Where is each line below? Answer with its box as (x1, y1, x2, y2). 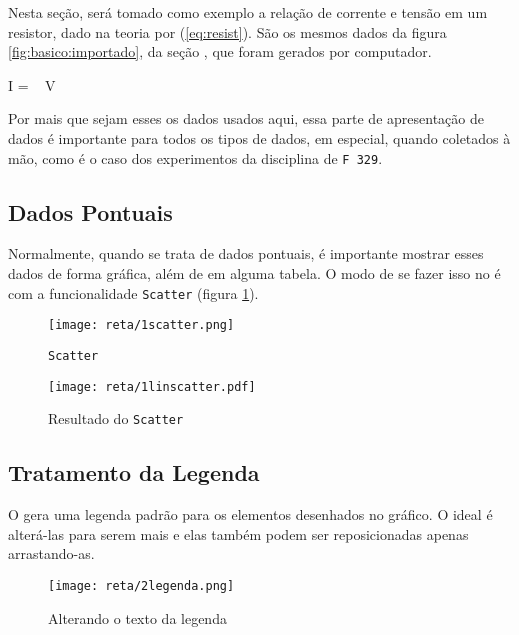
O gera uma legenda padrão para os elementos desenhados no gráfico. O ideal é (8, 504, 493, 525)
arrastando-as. (8, 543, 95, 564)
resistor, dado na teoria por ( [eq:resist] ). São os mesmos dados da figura (8, 21, 447, 42)
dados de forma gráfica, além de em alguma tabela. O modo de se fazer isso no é (8, 263, 501, 284)
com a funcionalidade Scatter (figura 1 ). (8, 282, 259, 303)
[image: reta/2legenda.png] (48, 578, 235, 593)
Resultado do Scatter (48, 408, 184, 429)
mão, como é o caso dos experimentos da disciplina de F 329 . (8, 147, 383, 168)
